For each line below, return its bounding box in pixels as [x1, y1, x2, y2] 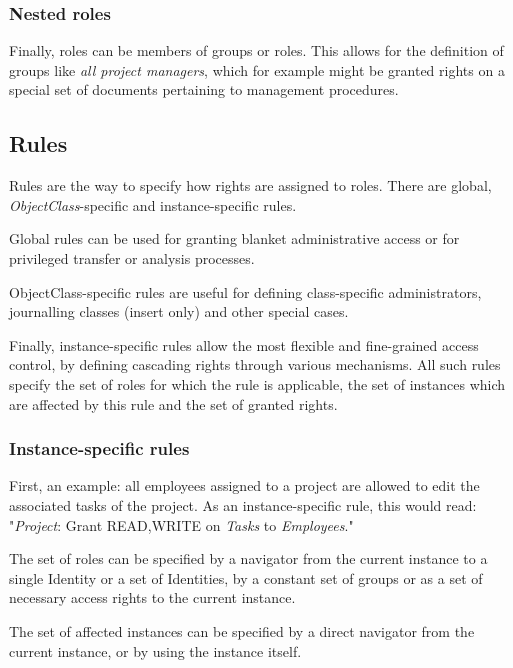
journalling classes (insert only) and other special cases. [9, 301, 349, 322]
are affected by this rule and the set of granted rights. [9, 393, 338, 414]
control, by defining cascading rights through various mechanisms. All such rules [9, 354, 501, 375]
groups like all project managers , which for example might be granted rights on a [9, 59, 505, 80]
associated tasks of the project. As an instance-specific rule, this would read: [9, 494, 477, 515]
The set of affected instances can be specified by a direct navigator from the [9, 620, 475, 641]
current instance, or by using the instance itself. [9, 640, 302, 661]
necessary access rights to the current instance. [9, 587, 296, 608]
